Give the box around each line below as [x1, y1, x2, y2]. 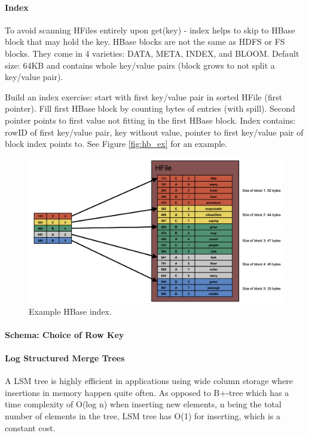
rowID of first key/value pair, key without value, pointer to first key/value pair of [5, 125, 304, 138]
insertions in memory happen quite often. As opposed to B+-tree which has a [5, 386, 289, 398]
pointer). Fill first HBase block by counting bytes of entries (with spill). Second [5, 102, 295, 115]
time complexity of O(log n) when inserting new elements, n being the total [5, 398, 282, 410]
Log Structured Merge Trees [5, 351, 125, 364]
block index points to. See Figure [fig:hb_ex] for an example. [5, 137, 228, 150]
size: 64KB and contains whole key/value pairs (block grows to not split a [5, 59, 275, 71]
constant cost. [5, 421, 56, 434]
